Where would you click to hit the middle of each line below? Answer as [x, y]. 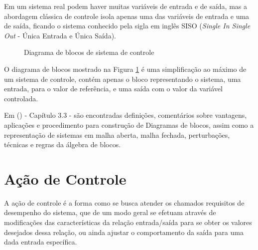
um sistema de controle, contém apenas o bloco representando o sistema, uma [123, 79]
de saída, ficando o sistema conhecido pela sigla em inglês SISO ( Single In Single [127, 26]
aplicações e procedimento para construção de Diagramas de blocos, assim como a [129, 125]
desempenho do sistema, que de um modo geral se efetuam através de [110, 212]
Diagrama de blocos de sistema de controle [89, 52]
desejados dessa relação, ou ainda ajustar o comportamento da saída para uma [124, 232]
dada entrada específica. [41, 242]
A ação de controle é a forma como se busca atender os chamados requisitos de [124, 202]
